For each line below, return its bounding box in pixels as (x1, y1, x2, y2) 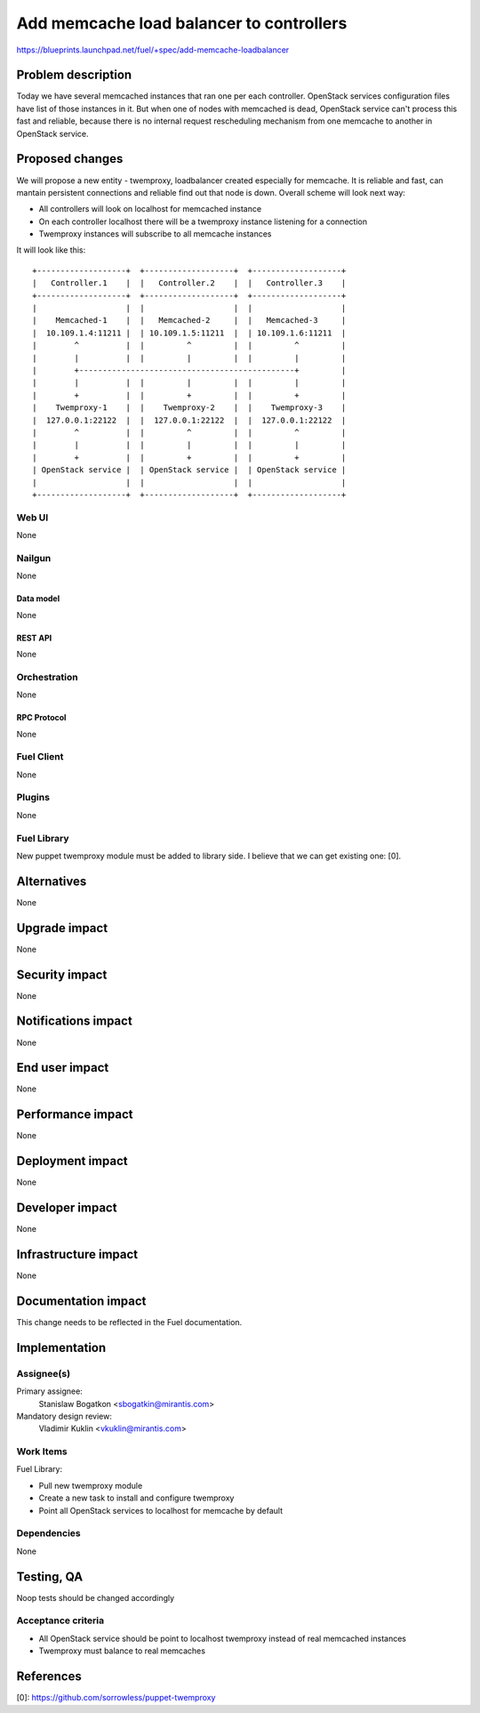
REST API (16, 632, 52, 643)
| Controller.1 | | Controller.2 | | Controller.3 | (32, 278, 347, 288)
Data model (16, 593, 60, 604)
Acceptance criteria (16, 1614, 105, 1627)
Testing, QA (16, 1569, 84, 1584)
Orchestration (16, 671, 79, 683)
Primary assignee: (16, 1386, 84, 1396)
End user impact (16, 1060, 109, 1075)
